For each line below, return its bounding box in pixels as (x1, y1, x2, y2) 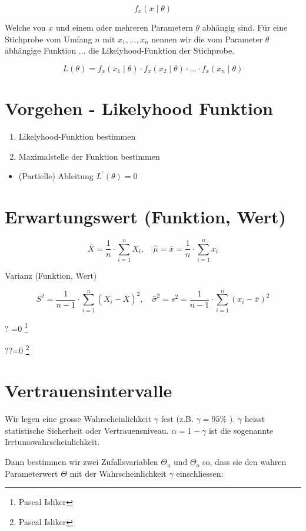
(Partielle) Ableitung (18, 170, 94, 182)
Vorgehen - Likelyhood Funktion (5, 95, 273, 120)
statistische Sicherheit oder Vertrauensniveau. (5, 424, 169, 436)
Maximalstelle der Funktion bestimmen (18, 150, 160, 162)
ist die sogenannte (208, 424, 274, 436)
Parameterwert (5, 467, 58, 479)
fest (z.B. (161, 413, 194, 425)
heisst (244, 413, 265, 425)
